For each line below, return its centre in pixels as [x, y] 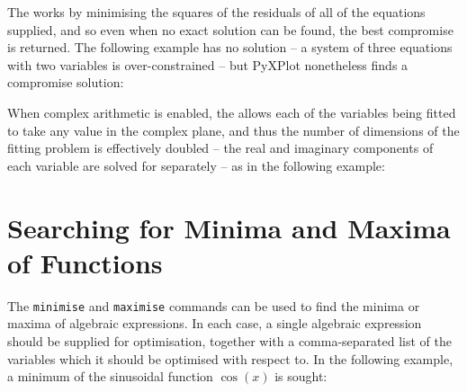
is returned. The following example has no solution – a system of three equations [230, 47]
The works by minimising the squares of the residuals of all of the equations [216, 12]
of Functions [85, 262]
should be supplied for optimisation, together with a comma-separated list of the [230, 340]
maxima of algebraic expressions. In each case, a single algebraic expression [215, 323]
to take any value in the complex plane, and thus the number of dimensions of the [233, 130]
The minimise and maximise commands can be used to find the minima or [214, 305]
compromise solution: [66, 82]
